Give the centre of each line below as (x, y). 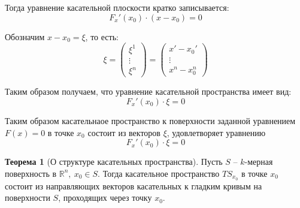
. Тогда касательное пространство (159, 173)
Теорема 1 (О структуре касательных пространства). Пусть (114, 162)
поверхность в (31, 173)
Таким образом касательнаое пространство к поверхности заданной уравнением (150, 120)
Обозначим (25, 36)
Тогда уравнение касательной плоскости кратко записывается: (117, 7)
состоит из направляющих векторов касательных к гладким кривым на (134, 186)
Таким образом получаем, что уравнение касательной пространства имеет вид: (148, 91)
